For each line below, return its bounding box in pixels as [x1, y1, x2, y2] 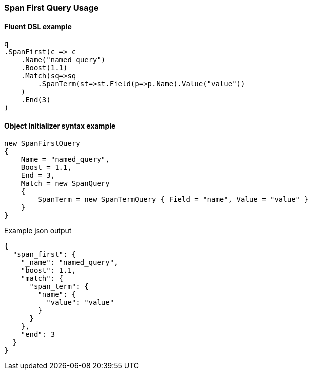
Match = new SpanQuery [21, 179, 110, 188]
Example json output [4, 226, 72, 235]
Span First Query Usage [4, 3, 99, 13]
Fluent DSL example [4, 22, 72, 31]
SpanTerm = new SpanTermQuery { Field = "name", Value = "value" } [38, 195, 308, 204]
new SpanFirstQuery [4, 139, 80, 148]
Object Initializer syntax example [4, 121, 116, 130]
